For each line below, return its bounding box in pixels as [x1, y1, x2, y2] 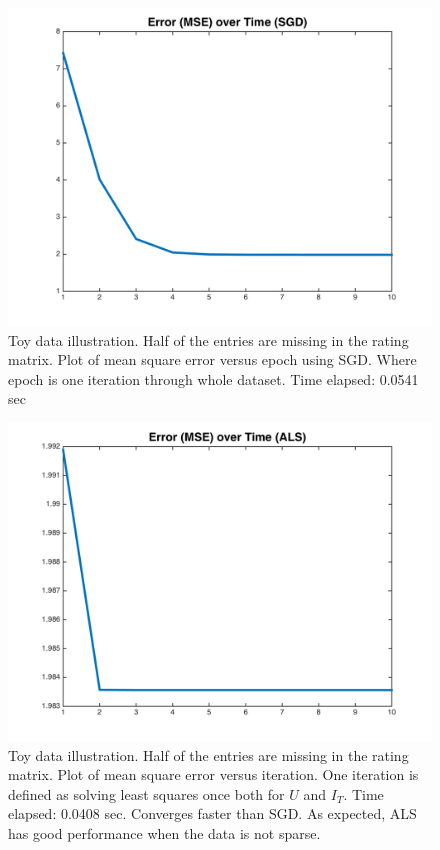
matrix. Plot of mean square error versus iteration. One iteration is [8, 764, 419, 785]
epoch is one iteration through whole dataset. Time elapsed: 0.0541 [8, 368, 419, 389]
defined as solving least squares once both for [8, 783, 285, 804]
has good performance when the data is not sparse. [8, 822, 321, 843]
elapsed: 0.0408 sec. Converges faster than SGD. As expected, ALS [8, 803, 417, 824]
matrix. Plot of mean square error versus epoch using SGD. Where [8, 349, 417, 370]
